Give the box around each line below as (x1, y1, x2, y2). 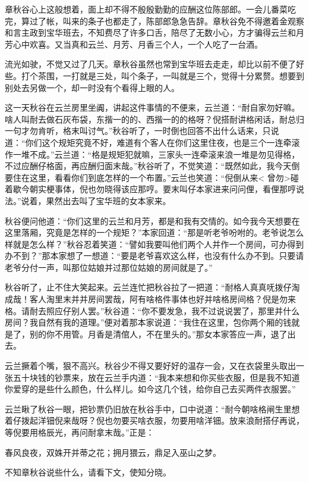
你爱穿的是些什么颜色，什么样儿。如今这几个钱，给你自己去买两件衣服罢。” (5, 383, 296, 395)
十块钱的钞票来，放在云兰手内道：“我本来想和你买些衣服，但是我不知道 (21, 371, 300, 383)
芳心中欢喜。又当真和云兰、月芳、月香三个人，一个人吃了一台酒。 (5, 37, 263, 50)
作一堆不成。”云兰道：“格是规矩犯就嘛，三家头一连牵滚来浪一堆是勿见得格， (5, 148, 300, 160)
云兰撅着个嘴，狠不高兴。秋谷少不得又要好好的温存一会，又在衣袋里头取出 (5, 359, 296, 372)
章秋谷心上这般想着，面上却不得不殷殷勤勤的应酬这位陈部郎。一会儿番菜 (5, 3, 288, 15)
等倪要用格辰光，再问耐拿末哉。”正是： (5, 426, 154, 438)
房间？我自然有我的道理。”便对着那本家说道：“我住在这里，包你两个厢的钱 (5, 316, 292, 328)
